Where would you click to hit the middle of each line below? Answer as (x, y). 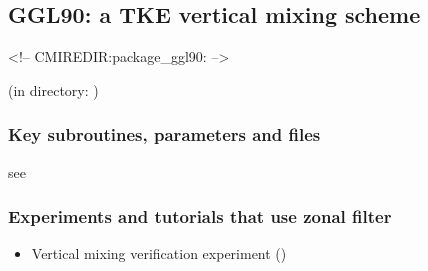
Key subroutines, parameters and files (164, 134)
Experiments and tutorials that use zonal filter (200, 216)
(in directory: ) (53, 89)
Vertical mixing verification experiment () (159, 253)
